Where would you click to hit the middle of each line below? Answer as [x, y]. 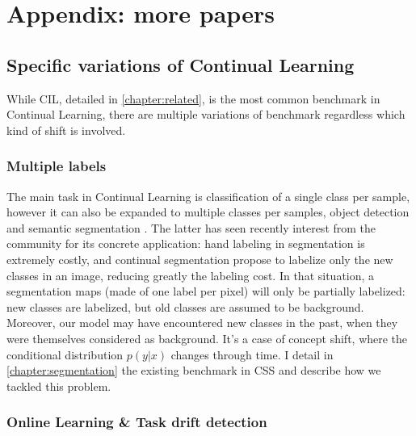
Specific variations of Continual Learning [181, 64]
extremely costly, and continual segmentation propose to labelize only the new [200, 259]
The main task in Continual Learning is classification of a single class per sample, [208, 196]
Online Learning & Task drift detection [137, 422]
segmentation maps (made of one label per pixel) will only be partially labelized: [206, 291]
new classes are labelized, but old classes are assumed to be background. [185, 306]
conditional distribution [65, 354]
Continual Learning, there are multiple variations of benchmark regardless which [206, 114]
